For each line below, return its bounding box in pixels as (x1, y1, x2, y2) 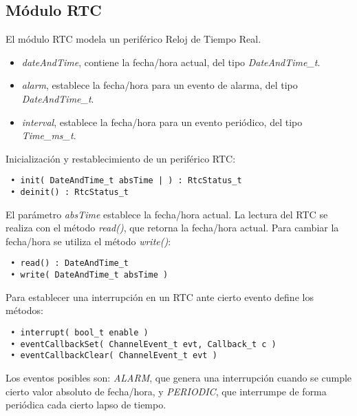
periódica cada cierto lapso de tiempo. (6, 397, 166, 412)
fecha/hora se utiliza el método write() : (6, 233, 171, 248)
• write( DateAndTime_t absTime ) (10, 270, 169, 280)
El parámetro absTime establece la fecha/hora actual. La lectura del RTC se (6, 207, 328, 221)
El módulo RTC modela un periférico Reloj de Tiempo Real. (6, 32, 261, 46)
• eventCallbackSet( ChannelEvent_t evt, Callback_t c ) (10, 339, 277, 349)
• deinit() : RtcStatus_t (10, 187, 129, 198)
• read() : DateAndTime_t (10, 258, 129, 269)
